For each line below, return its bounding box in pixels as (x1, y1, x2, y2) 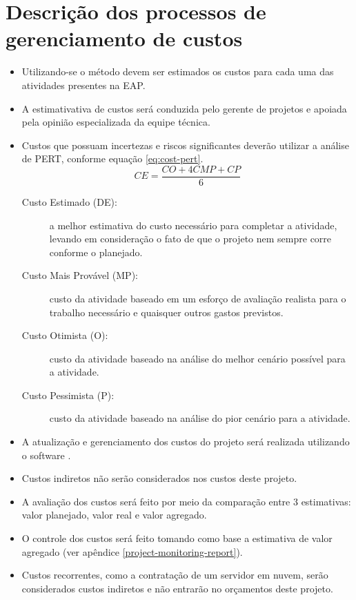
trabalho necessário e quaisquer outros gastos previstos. (49, 304, 284, 319)
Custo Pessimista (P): (21, 387, 115, 402)
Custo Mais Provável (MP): (21, 268, 138, 282)
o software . (21, 447, 71, 462)
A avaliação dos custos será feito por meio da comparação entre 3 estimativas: (21, 494, 351, 508)
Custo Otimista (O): (21, 328, 108, 342)
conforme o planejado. (49, 244, 143, 259)
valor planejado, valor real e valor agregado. (21, 507, 207, 522)
